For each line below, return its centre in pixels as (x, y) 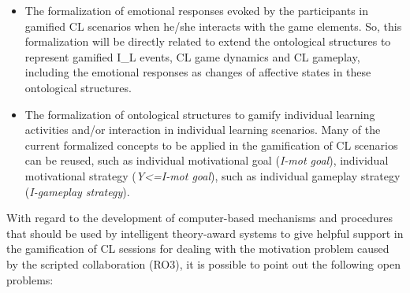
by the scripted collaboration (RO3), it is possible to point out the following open (203, 263)
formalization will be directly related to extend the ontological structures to (208, 41)
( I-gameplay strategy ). (77, 191)
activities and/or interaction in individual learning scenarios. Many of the (203, 130)
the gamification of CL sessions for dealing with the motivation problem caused (198, 248)
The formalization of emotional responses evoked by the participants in (196, 10)
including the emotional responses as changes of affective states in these (198, 72)
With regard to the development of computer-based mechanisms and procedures (200, 218)
